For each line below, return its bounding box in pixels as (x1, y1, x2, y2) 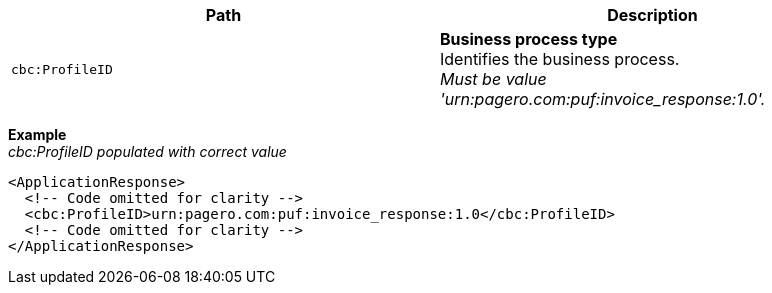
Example (8, 126, 67, 143)
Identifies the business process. (440, 49, 680, 69)
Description (607, 5, 698, 25)
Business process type (440, 29, 618, 49)
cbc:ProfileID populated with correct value (8, 143, 287, 160)
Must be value (440, 69, 547, 89)
